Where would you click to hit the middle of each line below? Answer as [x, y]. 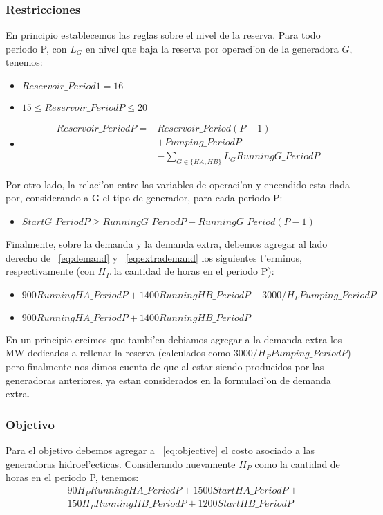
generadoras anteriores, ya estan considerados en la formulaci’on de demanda [168, 380]
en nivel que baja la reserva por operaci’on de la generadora [212, 48]
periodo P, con [36, 48]
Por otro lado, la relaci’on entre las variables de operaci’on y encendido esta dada [178, 184]
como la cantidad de [297, 463]
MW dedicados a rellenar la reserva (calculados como [118, 353]
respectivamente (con [50, 271]
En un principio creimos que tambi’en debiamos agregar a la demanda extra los [174, 339]
